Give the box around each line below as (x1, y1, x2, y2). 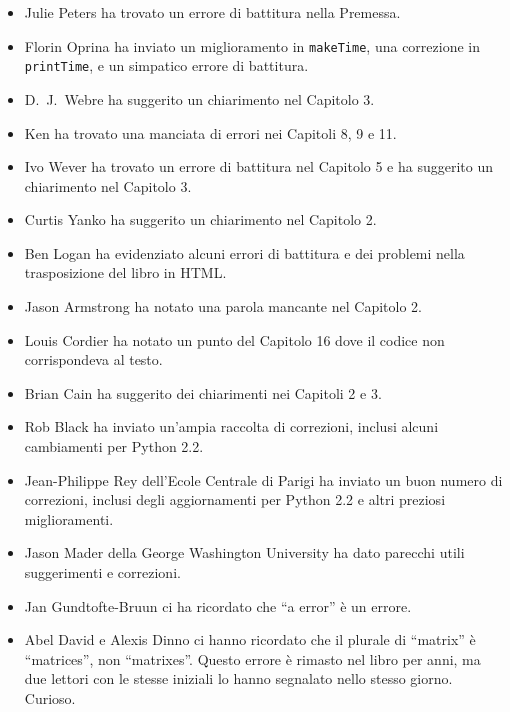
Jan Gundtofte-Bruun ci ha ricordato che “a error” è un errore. (24, 595, 412, 616)
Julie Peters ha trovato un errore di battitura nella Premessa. (24, 2, 401, 22)
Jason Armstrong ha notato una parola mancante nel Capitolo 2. (24, 296, 422, 317)
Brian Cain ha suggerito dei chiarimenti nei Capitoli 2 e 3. (24, 382, 382, 403)
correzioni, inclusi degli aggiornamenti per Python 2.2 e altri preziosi (24, 489, 446, 510)
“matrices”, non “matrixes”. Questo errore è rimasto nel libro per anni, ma (24, 648, 481, 669)
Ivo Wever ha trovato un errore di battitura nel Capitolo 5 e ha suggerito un (24, 156, 493, 177)
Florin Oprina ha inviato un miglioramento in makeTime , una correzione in (24, 35, 480, 56)
